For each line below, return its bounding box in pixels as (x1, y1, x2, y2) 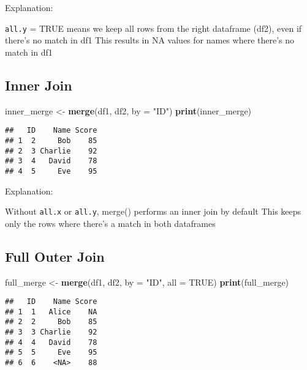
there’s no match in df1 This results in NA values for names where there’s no (5, 34, 295, 46)
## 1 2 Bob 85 (5, 136, 97, 145)
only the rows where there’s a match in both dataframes (5, 216, 216, 229)
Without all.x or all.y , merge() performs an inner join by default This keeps (5, 205, 301, 218)
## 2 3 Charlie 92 (5, 146, 97, 155)
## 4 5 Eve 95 (5, 166, 97, 176)
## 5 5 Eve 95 (5, 348, 97, 357)
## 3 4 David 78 (5, 157, 97, 166)
